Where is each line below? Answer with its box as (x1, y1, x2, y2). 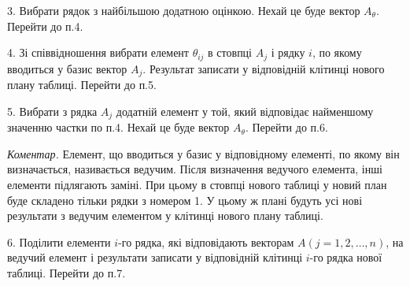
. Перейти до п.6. (245, 119, 328, 136)
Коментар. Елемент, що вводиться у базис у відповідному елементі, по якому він (7, 145, 400, 162)
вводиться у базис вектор (7, 60, 127, 76)
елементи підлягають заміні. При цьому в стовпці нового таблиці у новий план (7, 176, 387, 192)
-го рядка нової (309, 249, 382, 266)
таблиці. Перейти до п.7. (7, 264, 126, 280)
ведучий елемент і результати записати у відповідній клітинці (7, 249, 303, 266)
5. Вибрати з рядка (7, 102, 98, 119)
